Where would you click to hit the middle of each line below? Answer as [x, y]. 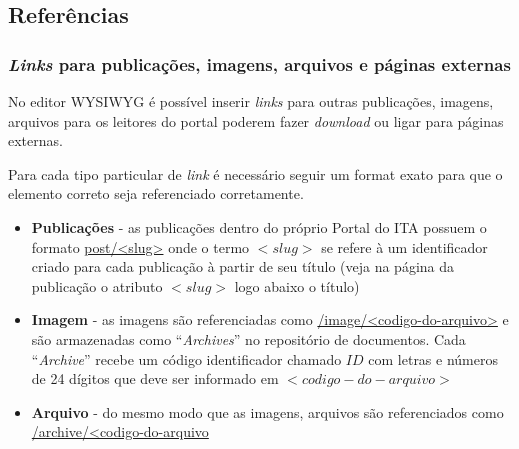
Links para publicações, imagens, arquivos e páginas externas [259, 63]
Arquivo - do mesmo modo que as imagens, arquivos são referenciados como [267, 411]
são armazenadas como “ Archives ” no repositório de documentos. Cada [248, 338]
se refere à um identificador [404, 246]
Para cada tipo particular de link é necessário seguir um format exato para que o [255, 173]
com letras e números [433, 358]
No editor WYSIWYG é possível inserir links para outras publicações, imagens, [251, 101]
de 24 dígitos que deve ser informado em [155, 378]
